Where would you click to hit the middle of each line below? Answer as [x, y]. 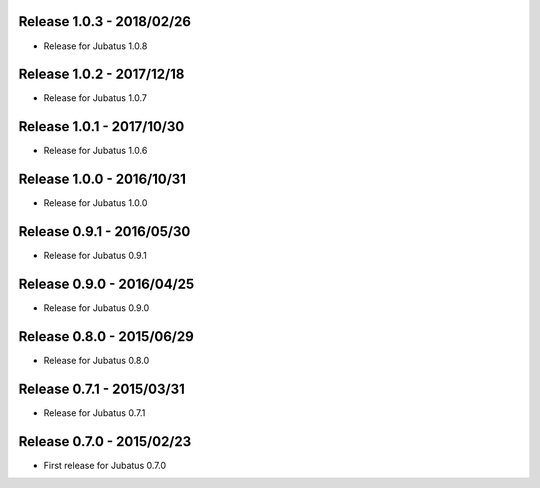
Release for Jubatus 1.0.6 [95, 151]
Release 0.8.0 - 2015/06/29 [106, 336]
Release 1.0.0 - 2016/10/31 [102, 179]
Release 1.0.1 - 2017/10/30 [101, 126]
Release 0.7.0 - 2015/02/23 [105, 441]
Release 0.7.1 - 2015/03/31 [101, 388]
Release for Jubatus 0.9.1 [95, 256]
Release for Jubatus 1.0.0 [95, 203]
